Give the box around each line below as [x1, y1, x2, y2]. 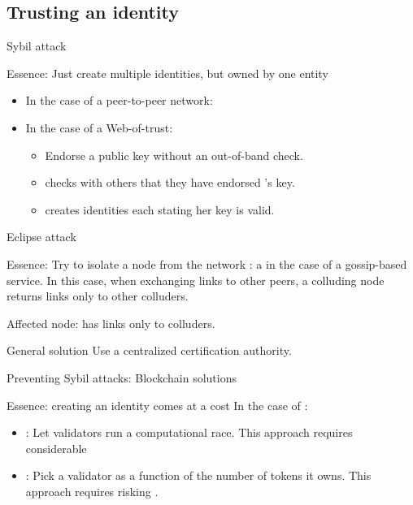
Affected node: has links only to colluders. [7, 314, 215, 331]
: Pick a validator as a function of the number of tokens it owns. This [25, 467, 372, 484]
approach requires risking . [25, 482, 159, 499]
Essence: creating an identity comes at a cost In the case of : [7, 396, 308, 413]
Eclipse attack [7, 228, 76, 245]
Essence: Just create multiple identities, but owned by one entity [7, 64, 328, 81]
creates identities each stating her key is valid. [45, 201, 275, 218]
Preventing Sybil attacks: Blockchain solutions [7, 369, 237, 386]
